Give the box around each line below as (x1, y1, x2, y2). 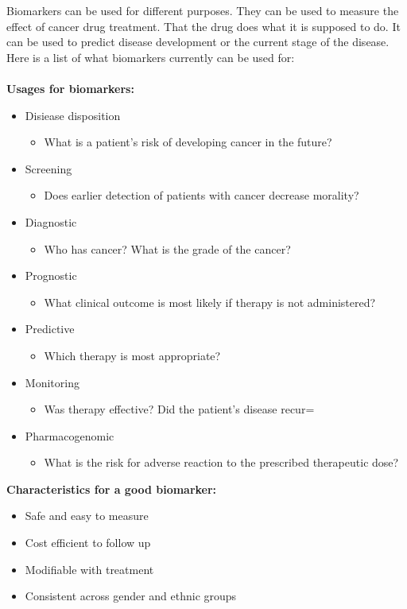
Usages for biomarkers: (6, 80, 134, 96)
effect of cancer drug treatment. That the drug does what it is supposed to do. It (6, 17, 401, 34)
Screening (25, 160, 72, 176)
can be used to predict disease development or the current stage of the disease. (6, 33, 390, 50)
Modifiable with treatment (25, 561, 154, 577)
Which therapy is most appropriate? (44, 347, 221, 363)
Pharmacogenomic (25, 427, 114, 444)
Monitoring (25, 374, 79, 390)
